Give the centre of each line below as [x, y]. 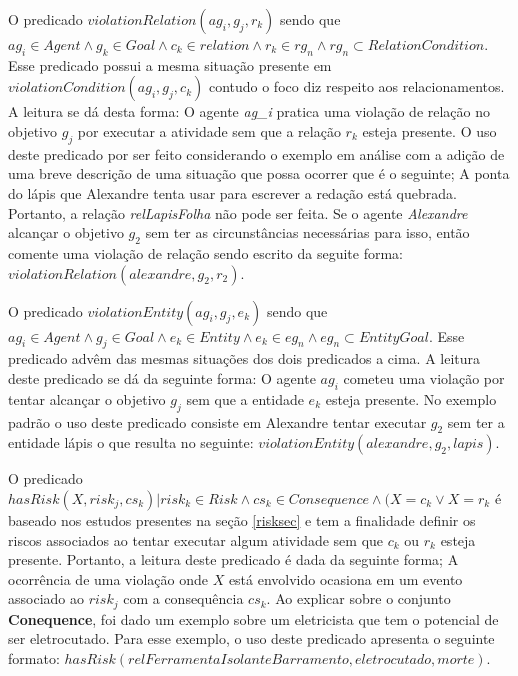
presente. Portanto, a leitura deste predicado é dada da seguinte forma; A [233, 559]
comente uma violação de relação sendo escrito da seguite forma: [206, 252]
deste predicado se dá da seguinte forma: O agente [162, 377]
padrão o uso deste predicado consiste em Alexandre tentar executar [217, 421]
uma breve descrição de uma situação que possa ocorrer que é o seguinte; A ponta [259, 173]
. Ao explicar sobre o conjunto [358, 598]
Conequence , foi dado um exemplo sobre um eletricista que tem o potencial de [253, 618]
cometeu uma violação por [424, 377]
